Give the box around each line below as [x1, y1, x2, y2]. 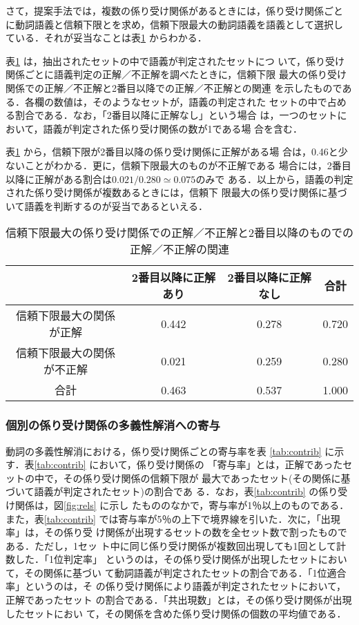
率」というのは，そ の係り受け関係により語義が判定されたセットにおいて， [6, 579, 346, 593]
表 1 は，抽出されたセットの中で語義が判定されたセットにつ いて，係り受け [6, 53, 345, 68]
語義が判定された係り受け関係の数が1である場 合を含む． [43, 121, 303, 135]
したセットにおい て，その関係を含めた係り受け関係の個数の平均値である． [6, 606, 347, 620]
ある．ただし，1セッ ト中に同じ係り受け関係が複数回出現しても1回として [6, 538, 337, 552]
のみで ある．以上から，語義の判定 [195, 171, 353, 186]
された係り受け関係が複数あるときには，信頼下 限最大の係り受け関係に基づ [6, 185, 347, 200]
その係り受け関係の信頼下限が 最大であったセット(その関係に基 [63, 470, 351, 485]
